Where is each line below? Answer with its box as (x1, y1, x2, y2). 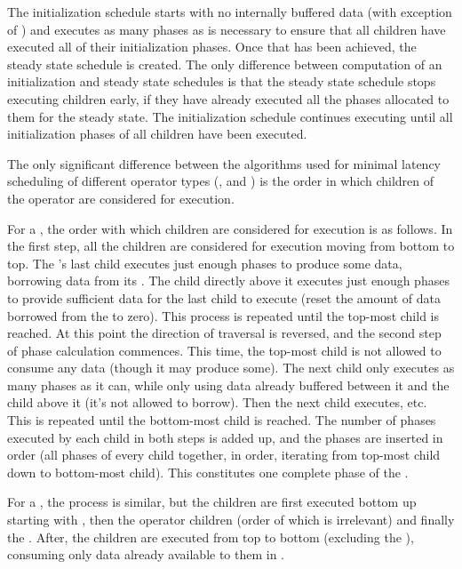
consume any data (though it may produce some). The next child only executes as (7, 358, 455, 377)
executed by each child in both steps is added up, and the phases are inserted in (7, 428, 443, 446)
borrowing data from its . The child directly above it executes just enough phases (7, 271, 450, 290)
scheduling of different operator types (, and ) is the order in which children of (7, 172, 434, 190)
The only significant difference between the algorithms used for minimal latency (7, 154, 441, 172)
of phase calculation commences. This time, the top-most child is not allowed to (7, 341, 442, 359)
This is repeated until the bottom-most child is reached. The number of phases (7, 411, 436, 429)
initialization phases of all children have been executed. (7, 124, 307, 143)
